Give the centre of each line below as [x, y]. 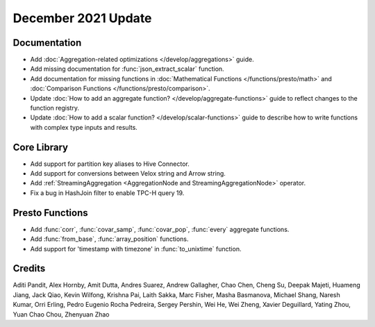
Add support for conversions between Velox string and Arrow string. [128, 174]
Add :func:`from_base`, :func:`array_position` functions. [109, 239]
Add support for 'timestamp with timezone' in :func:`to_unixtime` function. [136, 249]
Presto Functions [50, 213]
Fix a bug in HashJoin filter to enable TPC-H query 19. [107, 193]
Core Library [41, 147]
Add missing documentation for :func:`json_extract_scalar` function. [127, 69]
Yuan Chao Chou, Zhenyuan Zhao [61, 314]
